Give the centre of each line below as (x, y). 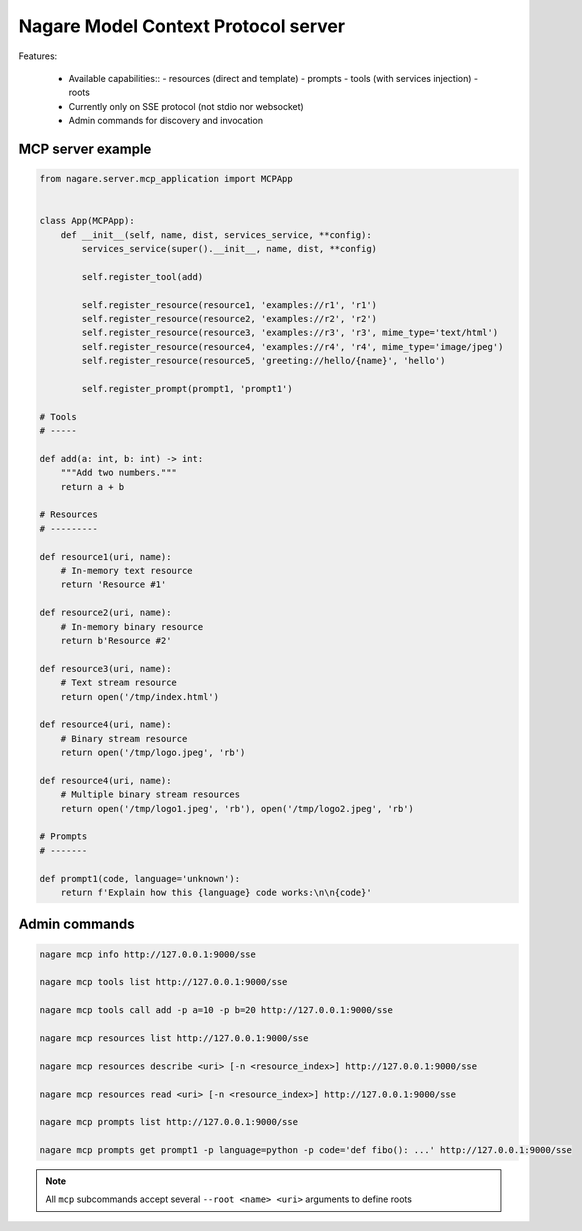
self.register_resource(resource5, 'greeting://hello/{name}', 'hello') (263, 361)
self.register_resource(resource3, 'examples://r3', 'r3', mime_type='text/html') (290, 333)
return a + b (92, 486)
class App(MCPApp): (87, 221)
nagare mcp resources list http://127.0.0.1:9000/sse (174, 1038)
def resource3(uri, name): (105, 668)
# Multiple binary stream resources (150, 794)
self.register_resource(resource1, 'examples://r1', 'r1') (229, 304)
